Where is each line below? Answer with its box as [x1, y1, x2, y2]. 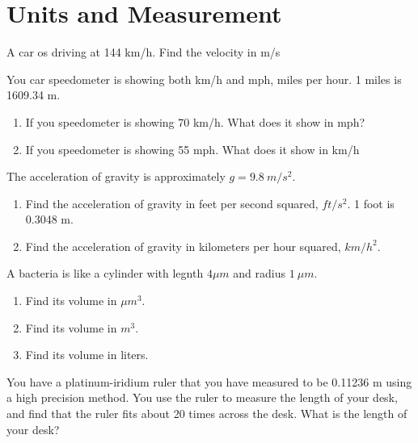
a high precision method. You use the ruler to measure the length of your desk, [6, 389, 398, 406]
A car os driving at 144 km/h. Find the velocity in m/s [6, 44, 281, 61]
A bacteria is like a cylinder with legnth [6, 265, 204, 282]
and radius [233, 265, 285, 282]
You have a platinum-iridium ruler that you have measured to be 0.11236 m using [6, 373, 412, 390]
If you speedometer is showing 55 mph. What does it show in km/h [25, 140, 360, 157]
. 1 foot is [347, 194, 395, 211]
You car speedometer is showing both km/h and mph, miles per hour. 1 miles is [6, 70, 402, 87]
